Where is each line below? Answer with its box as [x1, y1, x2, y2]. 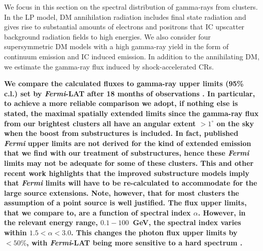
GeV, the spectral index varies [133, 217, 241, 228]
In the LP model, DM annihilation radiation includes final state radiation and [4, 11, 246, 22]
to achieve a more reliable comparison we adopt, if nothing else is [4, 98, 238, 109]
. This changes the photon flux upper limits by [71, 227, 238, 238]
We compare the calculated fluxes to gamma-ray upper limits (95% [4, 78, 244, 89]
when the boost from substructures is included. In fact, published [4, 128, 239, 138]
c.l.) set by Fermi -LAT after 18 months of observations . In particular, [4, 88, 255, 98]
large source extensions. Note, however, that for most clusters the [4, 187, 239, 198]
